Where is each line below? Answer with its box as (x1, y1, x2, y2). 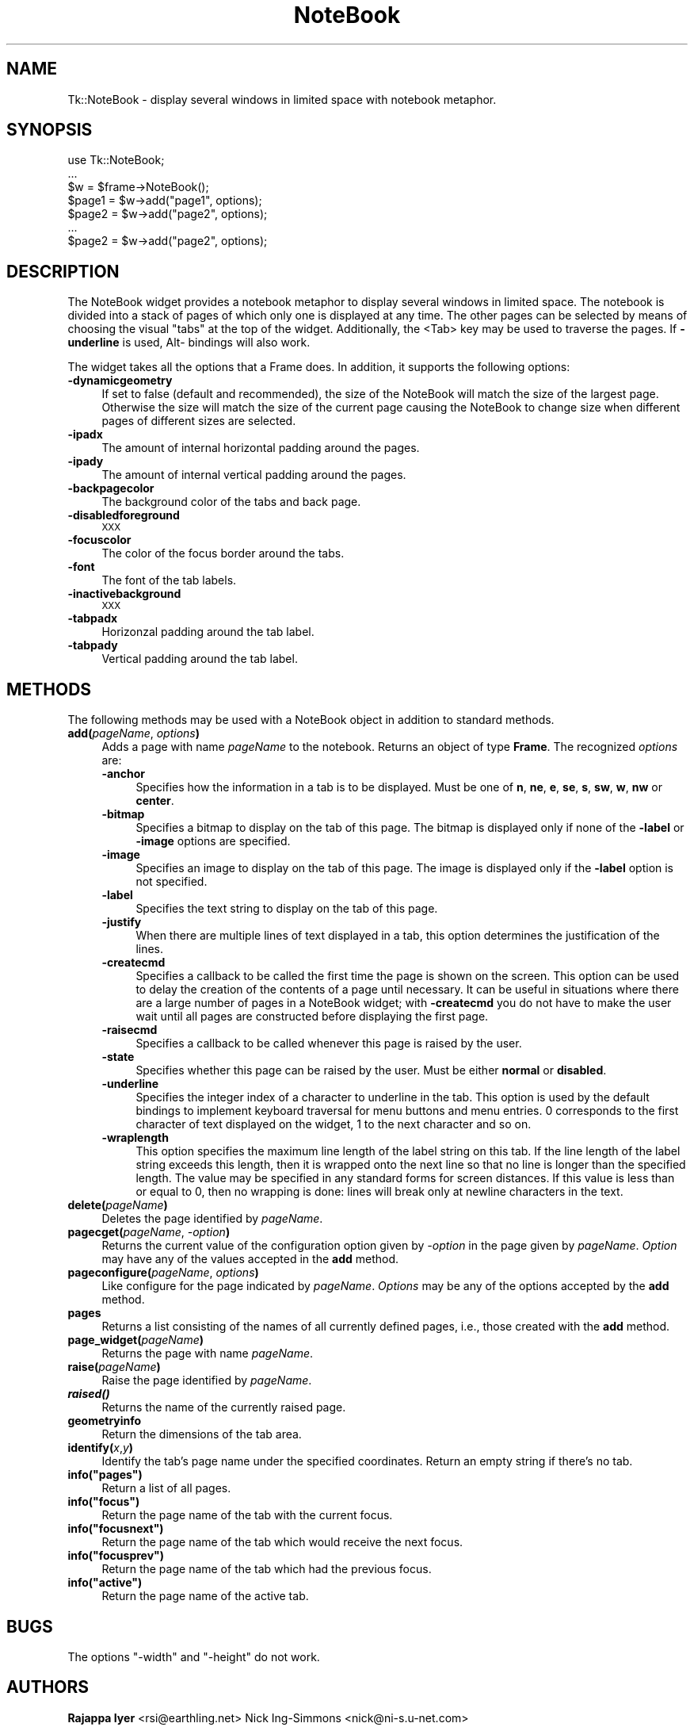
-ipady (67, 454, 104, 469)
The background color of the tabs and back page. (101, 495, 361, 509)
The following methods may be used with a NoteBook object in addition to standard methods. (67, 713, 555, 727)
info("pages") (67, 1468, 143, 1482)
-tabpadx (67, 611, 118, 626)
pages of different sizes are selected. (101, 414, 296, 428)
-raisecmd (101, 1023, 158, 1037)
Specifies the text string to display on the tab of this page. (135, 902, 438, 916)
